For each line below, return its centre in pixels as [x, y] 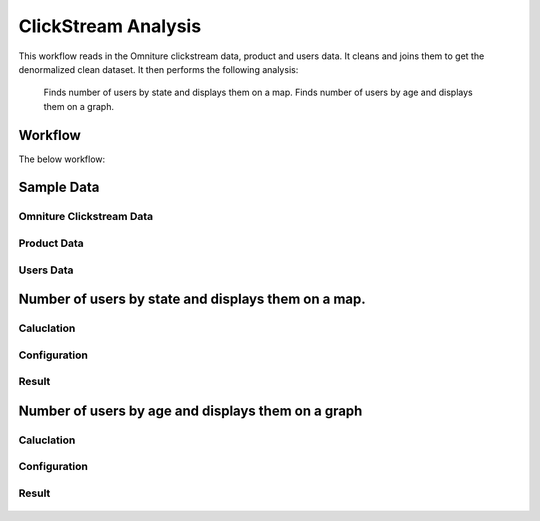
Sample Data [59, 187]
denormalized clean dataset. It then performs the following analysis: [158, 69]
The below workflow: [62, 159]
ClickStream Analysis [110, 26]
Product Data [51, 243]
